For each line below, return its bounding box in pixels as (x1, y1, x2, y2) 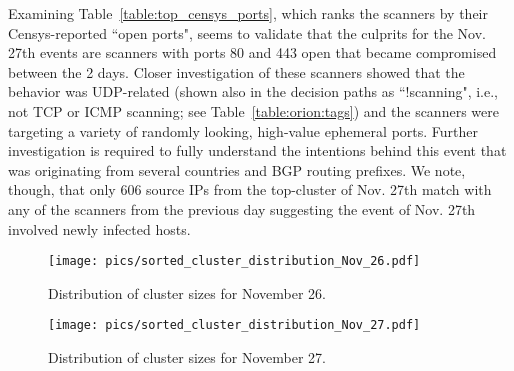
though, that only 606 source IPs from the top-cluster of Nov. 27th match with (8, 179, 492, 200)
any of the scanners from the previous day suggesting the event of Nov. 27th (8, 198, 476, 219)
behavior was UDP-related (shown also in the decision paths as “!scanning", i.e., (8, 81, 499, 102)
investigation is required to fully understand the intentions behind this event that (8, 140, 507, 161)
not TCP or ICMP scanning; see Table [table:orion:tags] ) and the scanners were (8, 100, 499, 121)
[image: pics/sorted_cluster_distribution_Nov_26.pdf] (48, 254, 421, 269)
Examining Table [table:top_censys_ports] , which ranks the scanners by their (8, 3, 488, 23)
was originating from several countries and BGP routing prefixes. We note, (8, 159, 466, 180)
